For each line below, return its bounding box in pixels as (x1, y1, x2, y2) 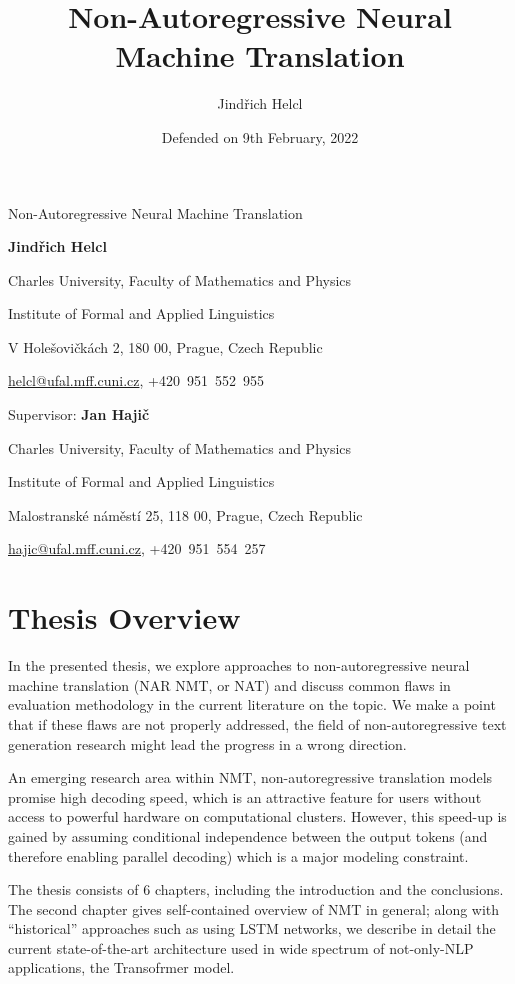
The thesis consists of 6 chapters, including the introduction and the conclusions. (8, 879, 504, 900)
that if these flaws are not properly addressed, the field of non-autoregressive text (8, 713, 507, 734)
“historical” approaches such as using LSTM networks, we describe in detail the (8, 918, 496, 939)
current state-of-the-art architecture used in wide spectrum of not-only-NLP (8, 937, 474, 958)
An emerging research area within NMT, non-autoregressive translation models (8, 767, 493, 788)
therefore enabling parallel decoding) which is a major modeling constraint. (8, 845, 469, 866)
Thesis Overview (8, 597, 241, 638)
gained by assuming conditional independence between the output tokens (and (8, 825, 488, 846)
